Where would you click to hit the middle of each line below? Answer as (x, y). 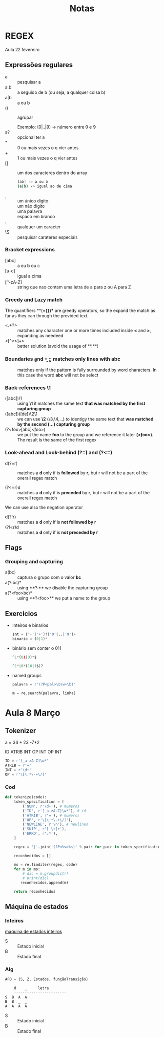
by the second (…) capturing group (54, 424)
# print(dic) (36, 878)
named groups (27, 675)
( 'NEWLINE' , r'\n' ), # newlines (56, 824)
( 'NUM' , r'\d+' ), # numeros (51, 806)
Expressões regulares (39, 65)
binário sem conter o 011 (37, 648)
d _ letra (31, 988)
